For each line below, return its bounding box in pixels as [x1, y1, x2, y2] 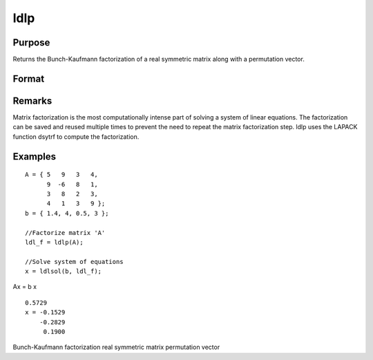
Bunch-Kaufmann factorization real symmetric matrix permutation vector [12, 343, 220, 352]
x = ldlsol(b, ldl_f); [25, 267, 102, 276]
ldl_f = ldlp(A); [25, 238, 84, 246]
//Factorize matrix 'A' [25, 229, 106, 236]
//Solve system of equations [25, 258, 124, 265]
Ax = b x [12, 283, 37, 291]
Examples [12, 151, 57, 162]
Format [12, 73, 45, 84]
